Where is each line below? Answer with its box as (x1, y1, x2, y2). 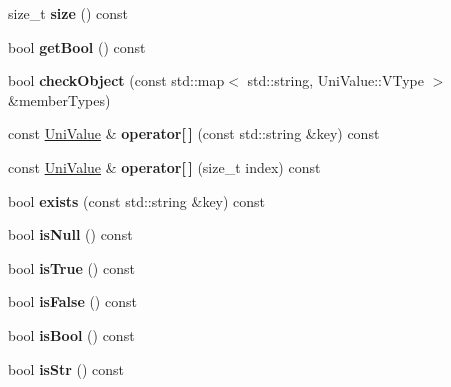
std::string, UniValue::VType (247, 70, 424, 91)
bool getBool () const (8, 36, 146, 57)
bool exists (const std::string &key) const (8, 190, 266, 211)
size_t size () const (8, 3, 128, 23)
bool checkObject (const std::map (8, 70, 225, 91)
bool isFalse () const (8, 291, 137, 312)
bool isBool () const (8, 324, 135, 345)
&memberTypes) (8, 89, 111, 110)
